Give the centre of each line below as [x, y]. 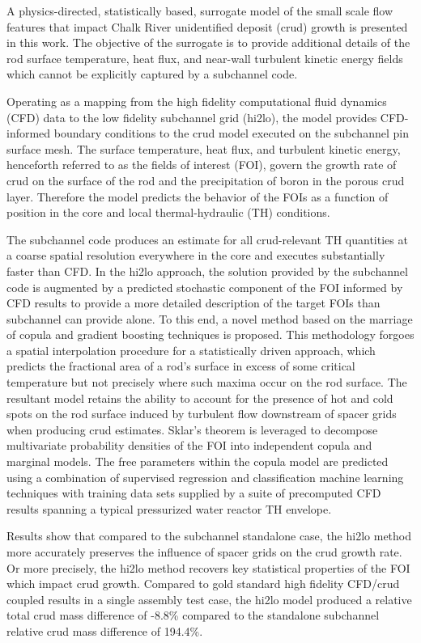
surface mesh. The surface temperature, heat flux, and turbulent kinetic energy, [204, 148]
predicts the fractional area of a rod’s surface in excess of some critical [181, 366]
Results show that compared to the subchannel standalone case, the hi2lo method [209, 536]
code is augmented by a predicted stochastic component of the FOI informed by [205, 287]
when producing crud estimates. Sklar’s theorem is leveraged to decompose [192, 429]
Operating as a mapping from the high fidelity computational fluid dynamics [197, 101]
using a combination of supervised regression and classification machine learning [205, 477]
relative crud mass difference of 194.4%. [105, 630]
